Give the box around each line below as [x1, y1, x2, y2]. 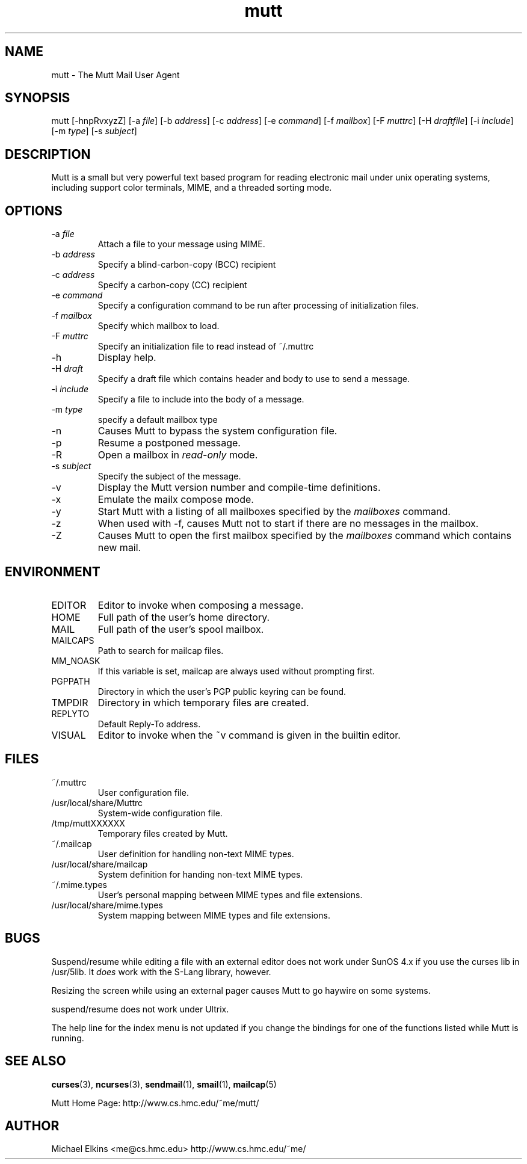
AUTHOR [5, 1118, 60, 1133]
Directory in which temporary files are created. [97, 696, 309, 709]
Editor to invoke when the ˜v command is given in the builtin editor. [97, 728, 401, 741]
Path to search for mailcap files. [97, 645, 224, 656]
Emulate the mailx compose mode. [97, 493, 254, 506]
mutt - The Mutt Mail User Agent [51, 69, 180, 80]
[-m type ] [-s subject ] [51, 126, 137, 137]
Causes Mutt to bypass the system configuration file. [97, 425, 337, 437]
